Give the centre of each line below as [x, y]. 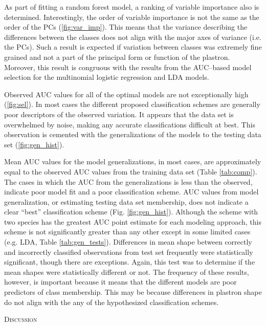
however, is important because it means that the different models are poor [120, 282]
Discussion [21, 319]
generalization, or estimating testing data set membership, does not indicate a [126, 201]
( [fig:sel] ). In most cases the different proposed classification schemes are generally [132, 104]
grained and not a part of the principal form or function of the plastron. [117, 57]
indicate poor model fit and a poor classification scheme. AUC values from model [131, 192]
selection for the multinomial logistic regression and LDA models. [107, 77]
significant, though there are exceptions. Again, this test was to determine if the [130, 262]
